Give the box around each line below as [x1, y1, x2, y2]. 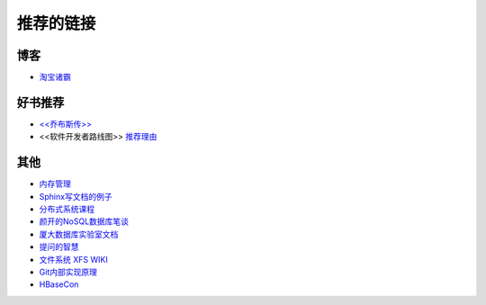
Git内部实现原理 [39, 266, 98, 277]
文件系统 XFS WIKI [39, 254, 108, 265]
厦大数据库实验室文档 [39, 229, 119, 239]
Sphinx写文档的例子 [39, 191, 112, 202]
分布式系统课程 [39, 203, 94, 215]
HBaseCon [39, 279, 79, 290]
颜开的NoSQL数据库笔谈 [39, 216, 130, 227]
